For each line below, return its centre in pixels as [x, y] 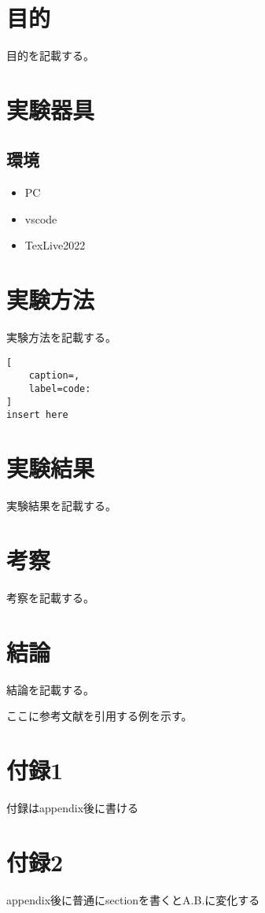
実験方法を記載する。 [61, 337]
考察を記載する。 [50, 597]
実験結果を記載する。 [61, 506]
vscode [41, 218]
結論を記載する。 [50, 689]
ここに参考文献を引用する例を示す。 [99, 716]
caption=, [54, 376]
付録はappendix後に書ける [73, 807]
